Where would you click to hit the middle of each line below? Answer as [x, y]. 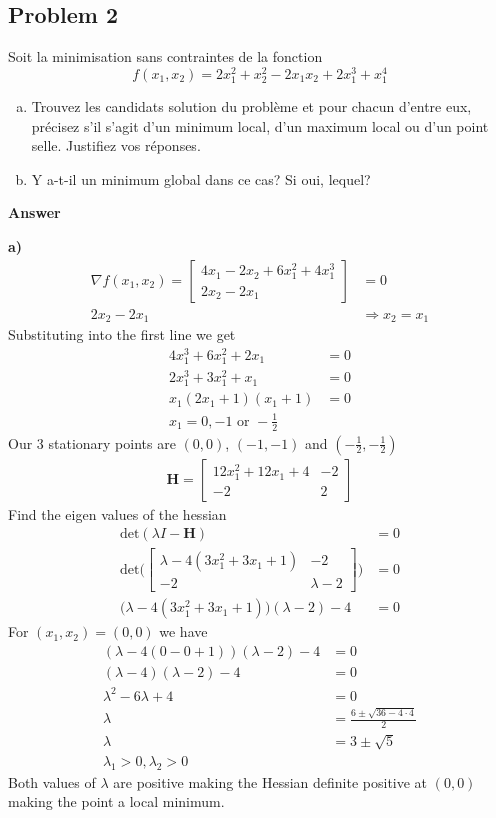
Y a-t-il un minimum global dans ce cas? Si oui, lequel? [201, 178]
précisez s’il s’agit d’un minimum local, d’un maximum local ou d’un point [260, 125]
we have [183, 631]
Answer [34, 212]
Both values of [52, 781]
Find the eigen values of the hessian [117, 513]
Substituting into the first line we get [122, 334]
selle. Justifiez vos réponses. [116, 145]
